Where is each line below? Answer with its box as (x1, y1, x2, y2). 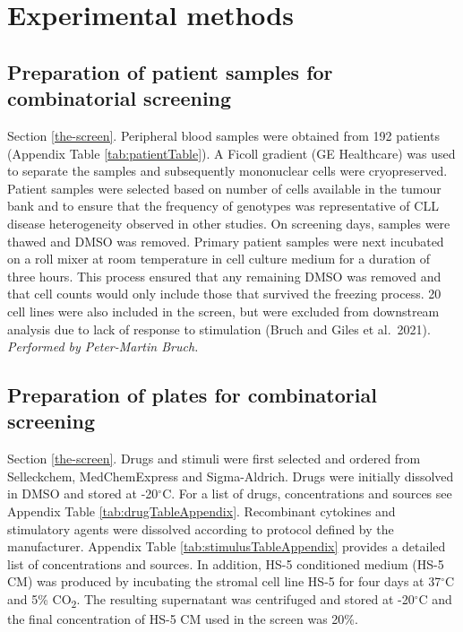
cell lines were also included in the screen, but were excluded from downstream (7, 301, 440, 320)
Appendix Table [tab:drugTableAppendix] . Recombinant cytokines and (7, 502, 396, 521)
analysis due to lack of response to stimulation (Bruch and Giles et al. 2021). (7, 319, 431, 338)
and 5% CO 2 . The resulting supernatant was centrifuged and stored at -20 (7, 590, 415, 610)
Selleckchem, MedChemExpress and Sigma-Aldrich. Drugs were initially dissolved (7, 466, 454, 485)
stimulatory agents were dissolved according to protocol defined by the (7, 519, 394, 538)
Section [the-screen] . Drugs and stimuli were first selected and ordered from (7, 449, 421, 468)
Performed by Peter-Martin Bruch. (7, 337, 199, 356)
